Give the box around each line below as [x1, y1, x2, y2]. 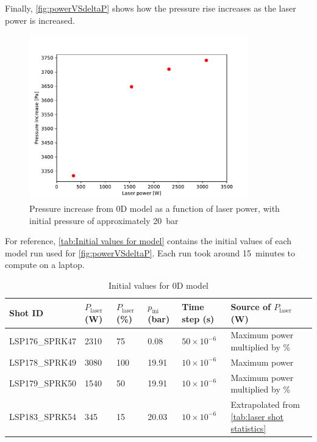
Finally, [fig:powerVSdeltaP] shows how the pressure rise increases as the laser [5, 2, 296, 14]
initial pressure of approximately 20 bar [29, 214, 179, 226]
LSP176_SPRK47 [9, 335, 77, 347]
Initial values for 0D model [108, 279, 209, 292]
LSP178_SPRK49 [9, 355, 77, 368]
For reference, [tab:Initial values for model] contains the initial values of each [5, 234, 291, 247]
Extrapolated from [230, 397, 300, 410]
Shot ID [9, 306, 44, 319]
